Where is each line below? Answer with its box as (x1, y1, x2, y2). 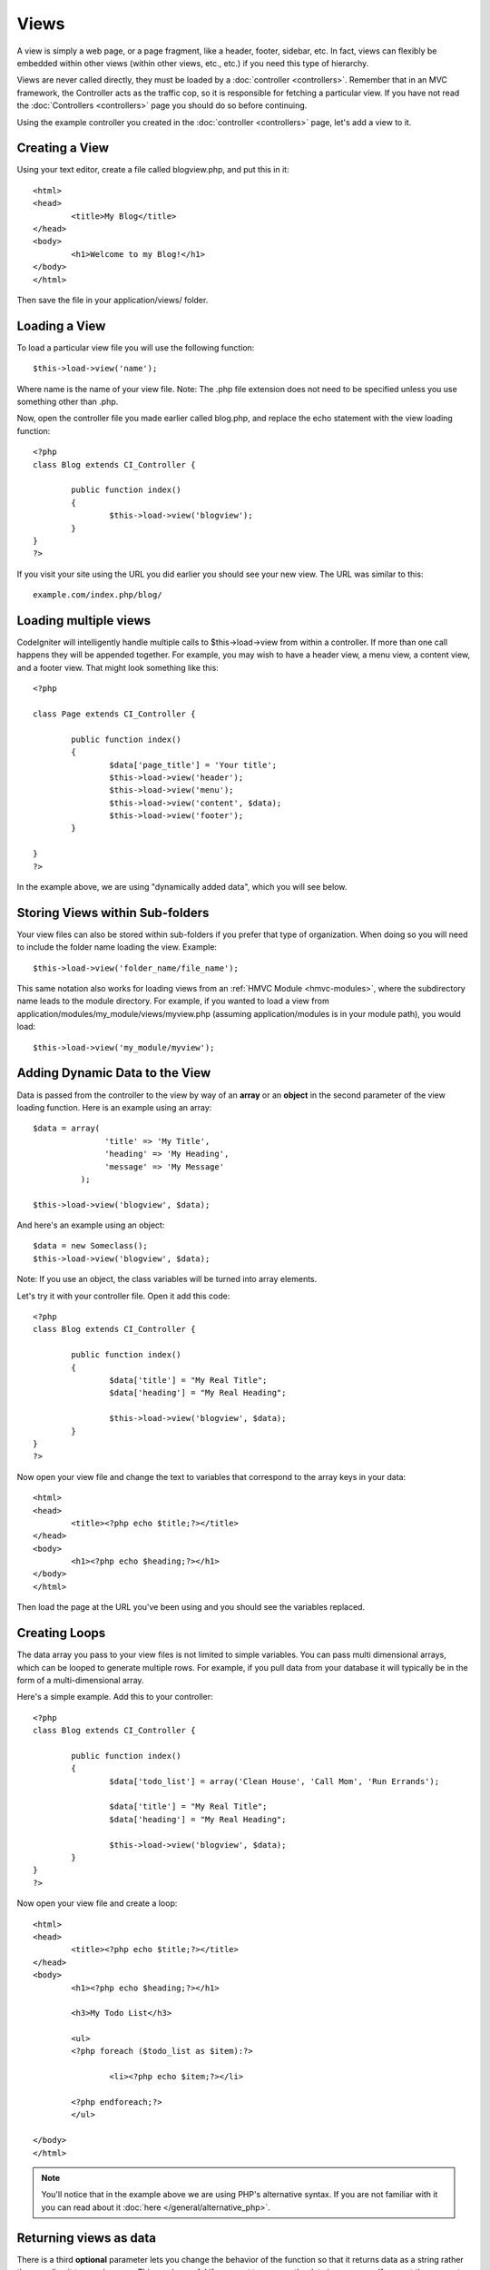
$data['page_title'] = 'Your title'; (109, 759, 277, 770)
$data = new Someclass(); (33, 1240, 149, 1251)
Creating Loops (16, 1625, 106, 1641)
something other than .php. (16, 396, 119, 407)
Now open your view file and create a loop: (16, 1898, 178, 1909)
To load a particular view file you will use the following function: (16, 341, 255, 353)
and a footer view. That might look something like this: (16, 662, 220, 673)
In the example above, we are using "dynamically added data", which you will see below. (16, 882, 348, 893)
